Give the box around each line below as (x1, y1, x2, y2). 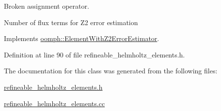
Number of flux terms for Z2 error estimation (4, 17, 138, 27)
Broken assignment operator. (4, 1, 89, 11)
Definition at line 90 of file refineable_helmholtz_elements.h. (4, 49, 185, 59)
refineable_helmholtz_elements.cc (4, 98, 105, 108)
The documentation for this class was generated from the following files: (4, 66, 218, 76)
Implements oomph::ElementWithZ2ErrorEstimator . (4, 33, 159, 43)
